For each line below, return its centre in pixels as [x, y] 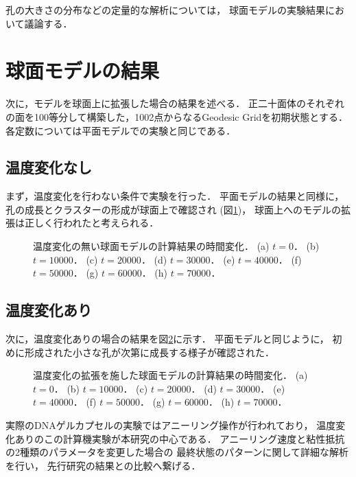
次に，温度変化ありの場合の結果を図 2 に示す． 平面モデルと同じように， [167, 339]
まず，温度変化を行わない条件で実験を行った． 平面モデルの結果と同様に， [175, 196]
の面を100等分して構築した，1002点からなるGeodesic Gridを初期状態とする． [177, 116]
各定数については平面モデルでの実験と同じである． [121, 130]
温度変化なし [49, 167]
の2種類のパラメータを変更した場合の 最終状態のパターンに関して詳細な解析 [177, 452]
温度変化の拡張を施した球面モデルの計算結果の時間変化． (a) [170, 375]
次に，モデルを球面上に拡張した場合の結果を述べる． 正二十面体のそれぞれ [175, 103]
